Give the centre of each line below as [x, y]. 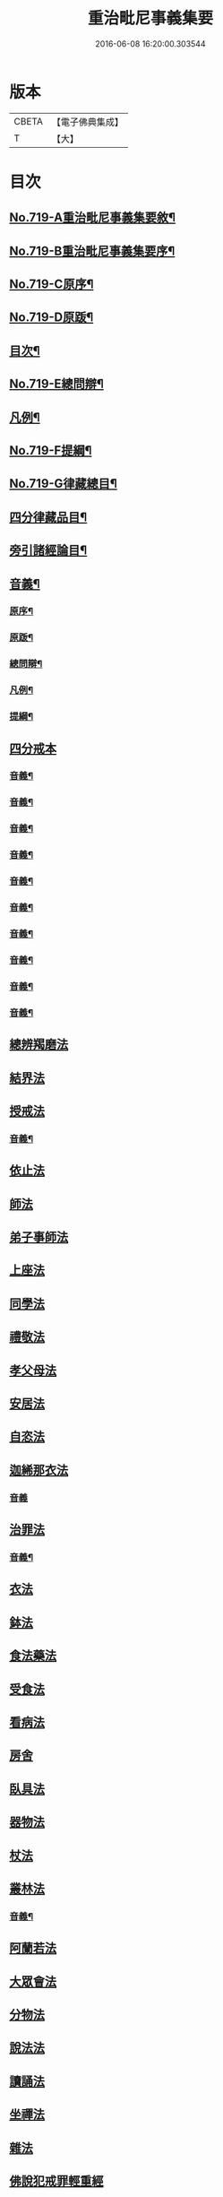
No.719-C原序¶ [51, 285]
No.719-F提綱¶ [51, 450]
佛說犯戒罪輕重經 [56, 2180]
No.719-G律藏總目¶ [64, 484]
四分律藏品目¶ [48, 517]
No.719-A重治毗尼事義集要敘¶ [93, 217]
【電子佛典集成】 [87, 122]
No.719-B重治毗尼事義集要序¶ [92, 251]
